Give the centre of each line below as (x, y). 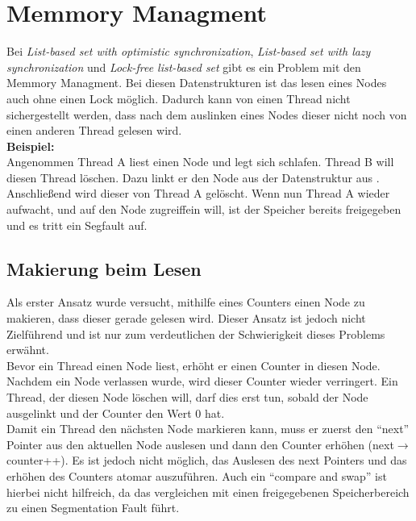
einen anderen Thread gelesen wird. (94, 130)
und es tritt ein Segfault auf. (77, 225)
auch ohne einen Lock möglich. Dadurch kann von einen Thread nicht (179, 98)
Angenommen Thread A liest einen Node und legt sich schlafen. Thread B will (200, 162)
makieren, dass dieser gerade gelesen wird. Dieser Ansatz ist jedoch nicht (186, 318)
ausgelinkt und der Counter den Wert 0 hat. (116, 413)
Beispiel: (31, 146)
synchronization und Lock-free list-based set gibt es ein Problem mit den (184, 67)
